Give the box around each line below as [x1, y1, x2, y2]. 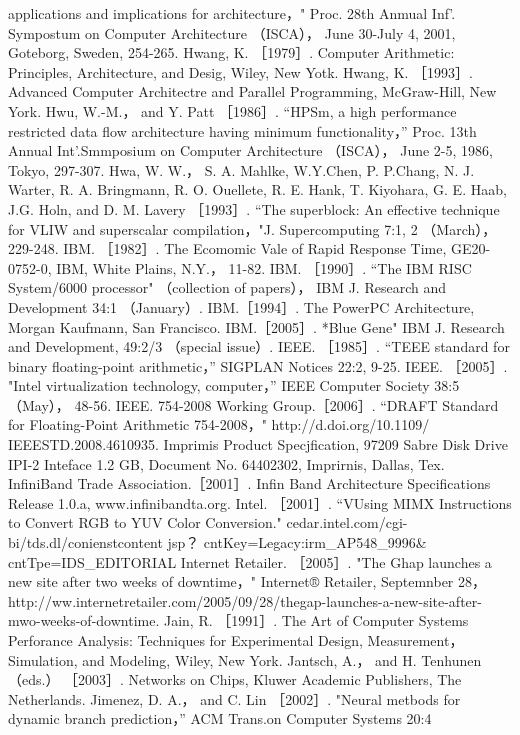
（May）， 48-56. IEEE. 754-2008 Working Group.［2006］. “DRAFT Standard [8, 394, 499, 415]
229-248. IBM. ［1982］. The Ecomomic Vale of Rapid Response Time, [8, 238, 447, 259]
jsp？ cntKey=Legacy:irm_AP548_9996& [167, 532, 427, 553]
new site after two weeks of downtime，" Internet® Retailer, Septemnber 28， [8, 571, 487, 592]
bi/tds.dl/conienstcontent [8, 532, 163, 553]
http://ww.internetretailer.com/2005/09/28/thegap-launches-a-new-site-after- [8, 590, 482, 611]
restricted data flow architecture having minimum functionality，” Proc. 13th [8, 120, 477, 141]
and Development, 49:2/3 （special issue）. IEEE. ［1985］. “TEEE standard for [8, 336, 510, 357]
